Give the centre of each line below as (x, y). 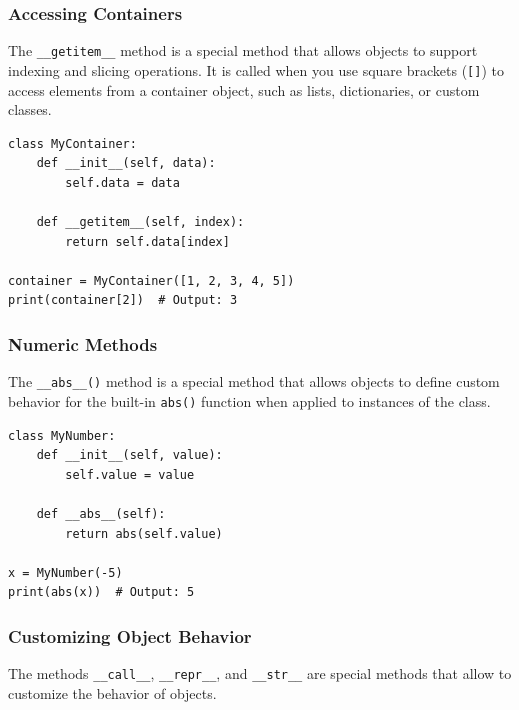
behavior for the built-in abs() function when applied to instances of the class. (249, 400)
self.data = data (122, 182)
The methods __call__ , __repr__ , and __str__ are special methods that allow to (260, 673)
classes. (30, 109)
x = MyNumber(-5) (65, 572)
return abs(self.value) (144, 533)
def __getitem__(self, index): (140, 222)
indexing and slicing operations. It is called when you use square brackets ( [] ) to (256, 69)
